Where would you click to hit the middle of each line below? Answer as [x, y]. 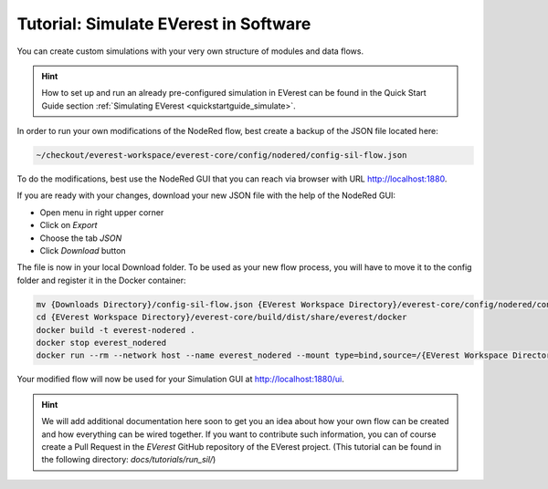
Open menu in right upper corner [102, 212]
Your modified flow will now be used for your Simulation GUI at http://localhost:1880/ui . [180, 380]
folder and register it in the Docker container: [101, 280]
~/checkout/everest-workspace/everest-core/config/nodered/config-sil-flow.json [221, 156]
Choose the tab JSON [81, 238]
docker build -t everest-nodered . [116, 330]
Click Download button [83, 251]
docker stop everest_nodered [101, 343]
